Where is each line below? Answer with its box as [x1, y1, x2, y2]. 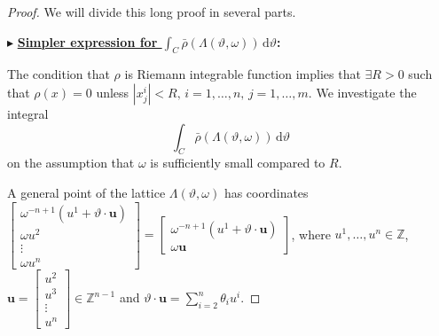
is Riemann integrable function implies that [124, 65, 361, 83]
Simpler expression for [17, 32, 158, 51]
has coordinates [223, 183, 309, 201]
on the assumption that [7, 153, 135, 172]
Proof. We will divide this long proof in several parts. [7, 3, 296, 20]
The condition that [7, 65, 110, 83]
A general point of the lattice [7, 183, 166, 201]
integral [7, 104, 49, 122]
